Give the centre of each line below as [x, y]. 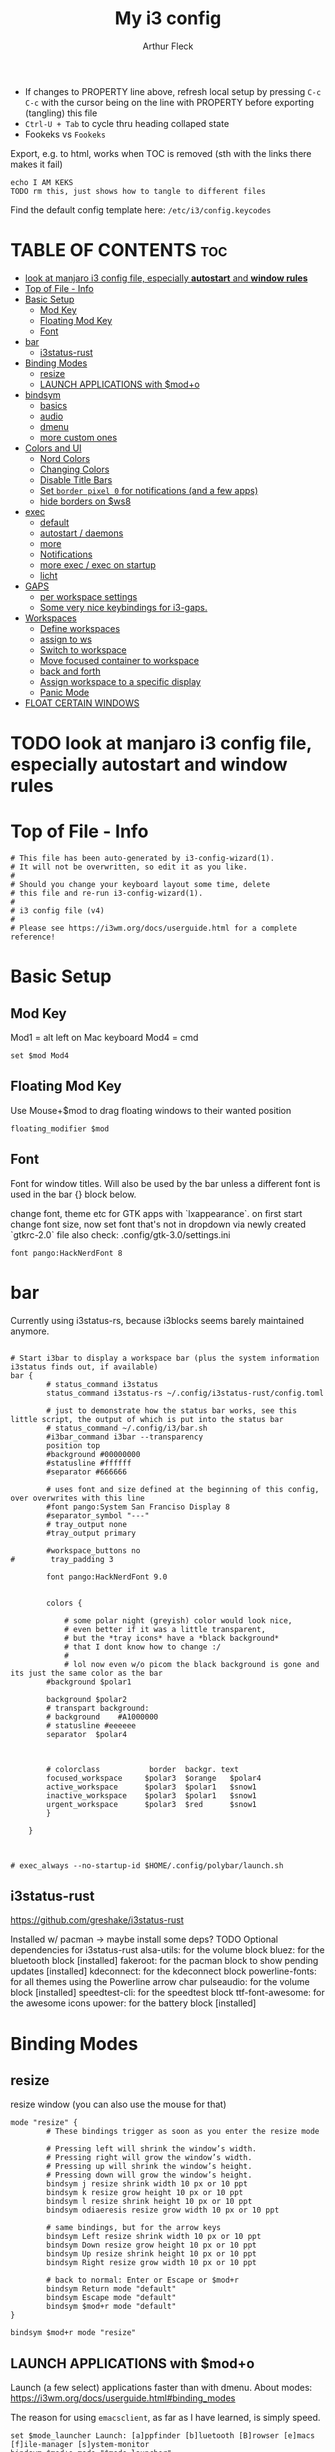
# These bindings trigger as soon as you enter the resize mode [183, 2132]
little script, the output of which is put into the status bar [147, 1419]
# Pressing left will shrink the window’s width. [151, 2149]
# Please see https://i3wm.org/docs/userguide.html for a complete [154, 928]
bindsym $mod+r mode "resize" [73, 2333]
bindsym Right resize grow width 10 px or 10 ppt [151, 2263]
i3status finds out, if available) [84, 1367]
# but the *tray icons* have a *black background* [171, 1638]
